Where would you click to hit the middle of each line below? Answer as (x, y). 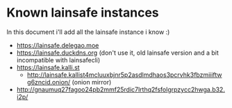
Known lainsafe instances (83, 13)
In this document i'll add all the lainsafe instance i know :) (88, 32)
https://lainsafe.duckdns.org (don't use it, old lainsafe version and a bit (118, 53)
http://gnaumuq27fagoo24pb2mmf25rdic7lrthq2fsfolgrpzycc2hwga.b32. (121, 89)
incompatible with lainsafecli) (58, 60)
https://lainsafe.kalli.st (48, 67)
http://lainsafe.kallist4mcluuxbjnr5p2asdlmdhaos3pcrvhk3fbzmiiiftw (125, 75)
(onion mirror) (92, 82)
